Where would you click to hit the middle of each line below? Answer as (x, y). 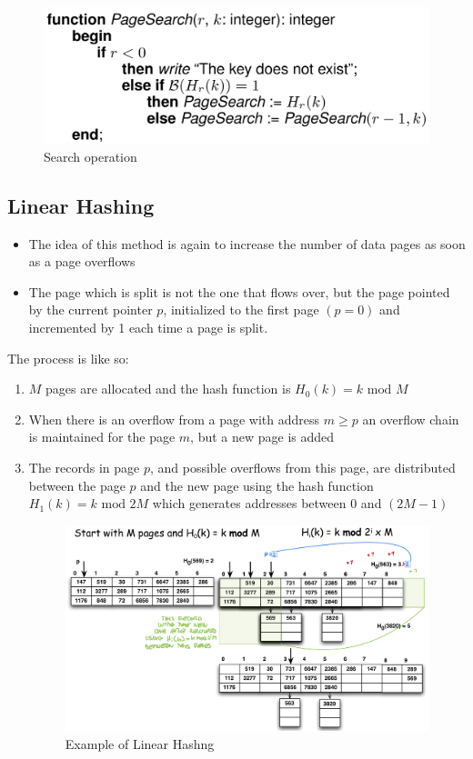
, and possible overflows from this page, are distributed (302, 468)
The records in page (84, 468)
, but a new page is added (262, 437)
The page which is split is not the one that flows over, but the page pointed (239, 291)
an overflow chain (411, 419)
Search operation (91, 156)
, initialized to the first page (241, 310)
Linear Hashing (81, 205)
